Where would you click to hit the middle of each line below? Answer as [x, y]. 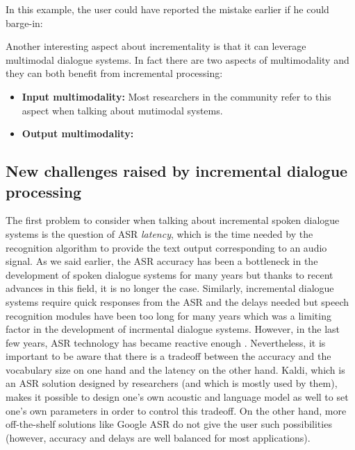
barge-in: [24, 23]
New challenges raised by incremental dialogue [177, 171]
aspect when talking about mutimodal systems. [122, 110]
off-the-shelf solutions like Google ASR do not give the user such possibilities [169, 424]
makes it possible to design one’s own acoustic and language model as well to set [177, 397]
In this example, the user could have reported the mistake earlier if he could [167, 9]
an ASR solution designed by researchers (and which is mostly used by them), [172, 383]
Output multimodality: [78, 133]
